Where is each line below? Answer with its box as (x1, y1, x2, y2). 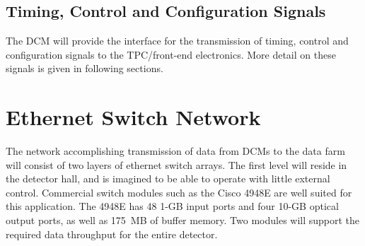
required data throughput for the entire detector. (6, 226, 218, 241)
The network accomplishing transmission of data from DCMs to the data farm (6, 143, 345, 158)
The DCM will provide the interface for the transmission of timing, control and (6, 33, 349, 48)
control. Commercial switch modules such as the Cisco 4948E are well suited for (6, 184, 352, 199)
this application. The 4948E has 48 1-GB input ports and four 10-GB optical (6, 199, 339, 213)
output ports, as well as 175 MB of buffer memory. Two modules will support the (6, 213, 360, 228)
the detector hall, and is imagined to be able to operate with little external (6, 171, 330, 186)
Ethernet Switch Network (6, 102, 261, 131)
